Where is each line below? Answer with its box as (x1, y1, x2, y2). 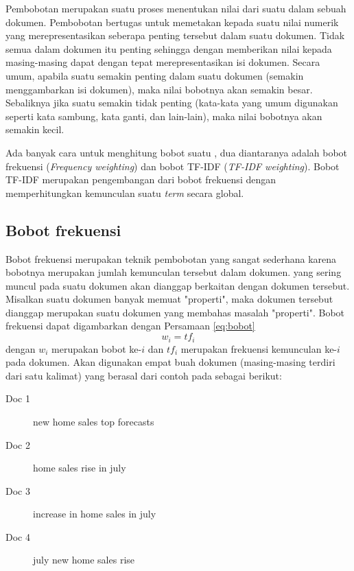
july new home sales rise (33, 552, 135, 567)
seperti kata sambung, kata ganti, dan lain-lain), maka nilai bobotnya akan (5, 108, 322, 123)
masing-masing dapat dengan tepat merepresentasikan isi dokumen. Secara (5, 55, 320, 69)
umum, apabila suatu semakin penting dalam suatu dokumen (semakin (5, 68, 304, 82)
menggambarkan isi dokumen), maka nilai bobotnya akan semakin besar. (5, 82, 313, 96)
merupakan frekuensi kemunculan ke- (180, 341, 338, 356)
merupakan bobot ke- (51, 341, 142, 356)
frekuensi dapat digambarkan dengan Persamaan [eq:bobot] (5, 318, 255, 333)
